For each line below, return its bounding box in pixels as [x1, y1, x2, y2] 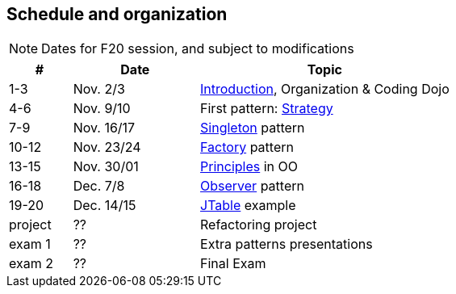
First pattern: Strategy [200, 100, 333, 117]
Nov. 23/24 [73, 139, 141, 156]
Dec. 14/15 [73, 197, 136, 214]
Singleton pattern [200, 120, 305, 136]
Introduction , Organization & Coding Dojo [200, 81, 450, 98]
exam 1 [9, 236, 51, 253]
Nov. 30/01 [73, 158, 139, 175]
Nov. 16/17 [73, 120, 136, 136]
